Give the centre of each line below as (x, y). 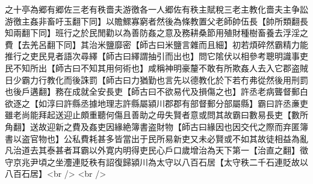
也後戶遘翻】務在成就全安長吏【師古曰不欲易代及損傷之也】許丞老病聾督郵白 (156, 91)
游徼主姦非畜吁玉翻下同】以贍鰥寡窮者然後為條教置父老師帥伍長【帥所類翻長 (156, 21)
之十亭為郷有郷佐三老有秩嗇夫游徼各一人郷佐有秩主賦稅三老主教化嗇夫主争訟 (156, 9)
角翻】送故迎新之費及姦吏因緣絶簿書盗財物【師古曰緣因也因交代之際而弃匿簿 (156, 126)
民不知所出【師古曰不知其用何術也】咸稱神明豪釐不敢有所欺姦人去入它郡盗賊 (156, 67)
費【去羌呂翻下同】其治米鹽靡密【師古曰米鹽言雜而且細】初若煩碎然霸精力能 (156, 44)
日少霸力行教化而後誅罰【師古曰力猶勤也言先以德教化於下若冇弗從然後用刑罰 (156, 79)
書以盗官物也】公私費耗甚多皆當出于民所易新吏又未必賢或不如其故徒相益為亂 (156, 138)
